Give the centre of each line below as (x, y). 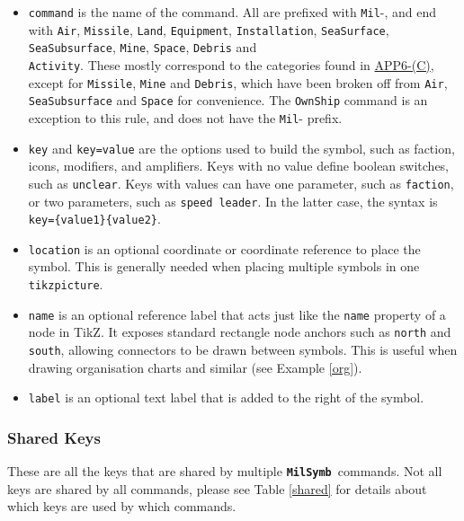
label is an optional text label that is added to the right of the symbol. (226, 397)
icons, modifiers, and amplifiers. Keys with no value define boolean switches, (239, 166)
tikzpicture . (66, 284)
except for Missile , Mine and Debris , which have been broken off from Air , (238, 82)
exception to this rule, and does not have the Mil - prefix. (185, 117)
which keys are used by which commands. (122, 506)
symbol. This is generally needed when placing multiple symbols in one (224, 266)
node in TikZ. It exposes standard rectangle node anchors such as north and (240, 332)
